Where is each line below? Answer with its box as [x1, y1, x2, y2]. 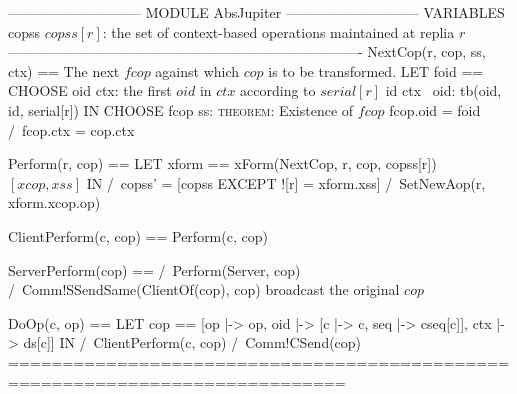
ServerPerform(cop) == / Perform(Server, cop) [8, 259, 301, 280]
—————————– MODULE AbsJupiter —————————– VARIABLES [8, 2, 505, 22]
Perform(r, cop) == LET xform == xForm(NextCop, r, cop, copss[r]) [8, 153, 437, 174]
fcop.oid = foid [389, 99, 481, 120]
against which [155, 60, 240, 81]
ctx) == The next [8, 60, 120, 81]
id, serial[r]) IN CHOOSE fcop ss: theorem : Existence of [8, 99, 354, 120]
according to [240, 80, 316, 101]
